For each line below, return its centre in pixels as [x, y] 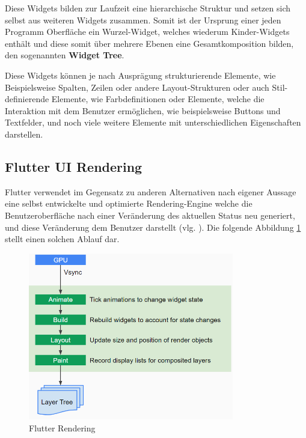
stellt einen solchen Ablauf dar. [62, 239]
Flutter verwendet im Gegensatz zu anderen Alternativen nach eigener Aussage [151, 191]
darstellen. [24, 134]
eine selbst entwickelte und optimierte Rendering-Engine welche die [129, 203]
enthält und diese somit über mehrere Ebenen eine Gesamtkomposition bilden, [149, 43]
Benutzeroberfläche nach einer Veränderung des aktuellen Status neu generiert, [150, 215]
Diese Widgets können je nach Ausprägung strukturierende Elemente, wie [140, 75]
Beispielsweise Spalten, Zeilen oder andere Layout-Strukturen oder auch [137, 87]
